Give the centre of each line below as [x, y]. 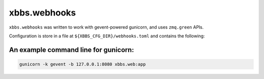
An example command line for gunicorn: [72, 50]
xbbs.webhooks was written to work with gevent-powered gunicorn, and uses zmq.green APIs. [106, 27]
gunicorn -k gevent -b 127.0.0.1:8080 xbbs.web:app [83, 64]
